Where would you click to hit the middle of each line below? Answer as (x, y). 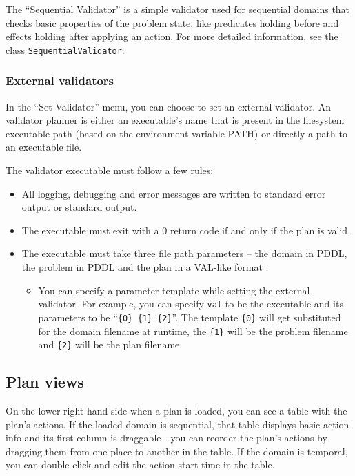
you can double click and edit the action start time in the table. (140, 465)
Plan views (45, 382)
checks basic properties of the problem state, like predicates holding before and (172, 22)
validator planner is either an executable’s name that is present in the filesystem (175, 120)
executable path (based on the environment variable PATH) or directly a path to (176, 133)
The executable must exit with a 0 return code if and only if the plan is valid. (186, 230)
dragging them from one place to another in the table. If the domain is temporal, (177, 451)
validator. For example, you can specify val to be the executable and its (191, 304)
